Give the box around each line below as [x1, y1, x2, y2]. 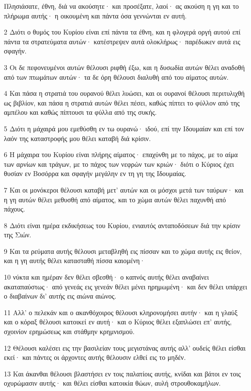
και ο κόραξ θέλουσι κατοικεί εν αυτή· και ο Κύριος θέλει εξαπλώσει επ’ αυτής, [4, 317, 232, 327]
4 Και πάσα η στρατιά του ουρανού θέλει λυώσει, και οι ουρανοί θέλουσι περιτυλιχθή [4, 88, 245, 98]
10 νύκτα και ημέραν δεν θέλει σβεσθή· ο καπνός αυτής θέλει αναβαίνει [4, 272, 209, 282]
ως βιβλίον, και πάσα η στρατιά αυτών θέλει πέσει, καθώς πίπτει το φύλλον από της [4, 97, 240, 107]
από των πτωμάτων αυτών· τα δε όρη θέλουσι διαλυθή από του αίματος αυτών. [4, 71, 229, 82]
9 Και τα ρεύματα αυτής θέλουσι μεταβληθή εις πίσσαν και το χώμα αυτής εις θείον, [4, 246, 242, 256]
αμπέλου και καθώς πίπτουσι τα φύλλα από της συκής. [4, 107, 157, 117]
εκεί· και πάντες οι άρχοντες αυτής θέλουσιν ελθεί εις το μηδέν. [4, 352, 186, 362]
